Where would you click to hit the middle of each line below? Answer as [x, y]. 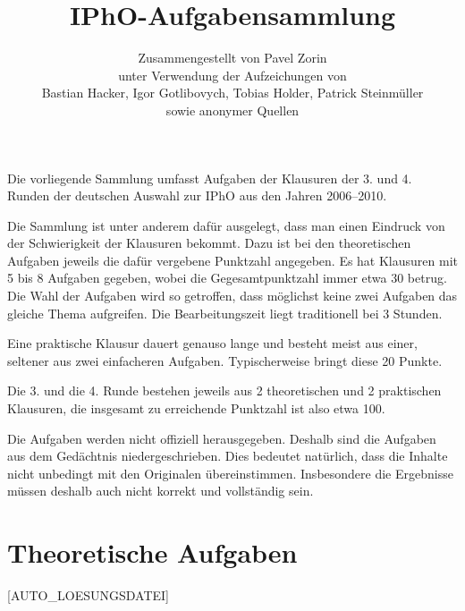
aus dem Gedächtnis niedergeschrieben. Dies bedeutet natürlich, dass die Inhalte [228, 456]
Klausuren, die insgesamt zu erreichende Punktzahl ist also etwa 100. [196, 408]
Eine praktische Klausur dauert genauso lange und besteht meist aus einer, [212, 343]
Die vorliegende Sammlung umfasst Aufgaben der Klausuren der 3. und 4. [210, 178]
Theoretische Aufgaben [152, 552]
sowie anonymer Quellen [232, 110]
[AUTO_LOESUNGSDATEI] [88, 595]
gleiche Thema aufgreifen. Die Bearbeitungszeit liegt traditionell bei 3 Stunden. [225, 313]
